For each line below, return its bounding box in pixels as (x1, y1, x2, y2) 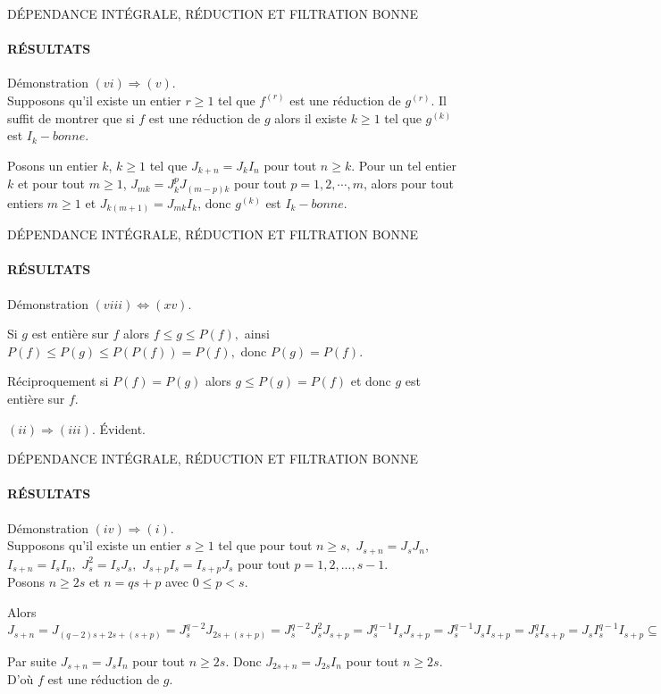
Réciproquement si (7, 372, 109, 390)
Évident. (99, 419, 146, 438)
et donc (350, 372, 391, 390)
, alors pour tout (363, 174, 454, 193)
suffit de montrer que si (7, 108, 135, 127)
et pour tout (17, 174, 86, 193)
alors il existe (274, 108, 347, 127)
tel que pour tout (218, 536, 313, 555)
